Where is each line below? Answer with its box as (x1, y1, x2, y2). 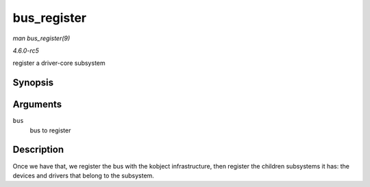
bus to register (29, 126, 71, 134)
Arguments (12, 99, 62, 111)
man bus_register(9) (12, 34, 71, 42)
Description (12, 144, 64, 156)
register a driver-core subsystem (12, 59, 106, 68)
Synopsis (12, 77, 54, 89)
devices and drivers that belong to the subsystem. (12, 171, 154, 179)
